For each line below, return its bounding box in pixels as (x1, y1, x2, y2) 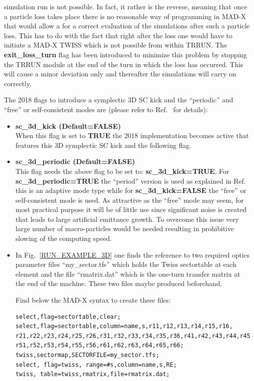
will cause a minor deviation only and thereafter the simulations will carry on (4, 69, 236, 79)
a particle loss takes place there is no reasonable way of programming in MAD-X (4, 11, 246, 21)
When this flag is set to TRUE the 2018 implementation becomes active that (15, 130, 249, 141)
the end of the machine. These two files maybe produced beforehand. (15, 278, 222, 288)
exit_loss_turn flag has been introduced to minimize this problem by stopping (4, 49, 247, 59)
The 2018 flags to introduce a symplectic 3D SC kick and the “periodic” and (4, 95, 233, 105)
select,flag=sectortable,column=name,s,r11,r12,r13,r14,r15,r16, (15, 323, 233, 330)
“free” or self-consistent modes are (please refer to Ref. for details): (4, 104, 208, 114)
